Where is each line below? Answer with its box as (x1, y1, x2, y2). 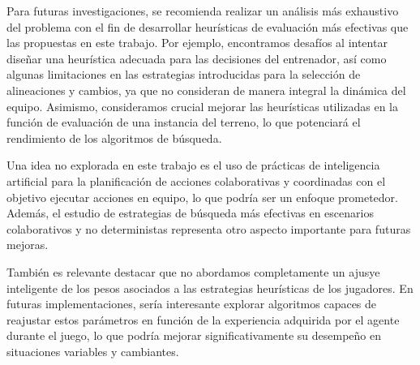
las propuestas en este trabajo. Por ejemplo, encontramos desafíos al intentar (6, 34, 388, 51)
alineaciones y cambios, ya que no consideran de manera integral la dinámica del (6, 81, 406, 98)
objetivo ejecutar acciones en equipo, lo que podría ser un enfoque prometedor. (6, 188, 398, 205)
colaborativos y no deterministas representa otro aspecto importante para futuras (6, 220, 411, 237)
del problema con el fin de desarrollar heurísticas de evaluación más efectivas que (6, 18, 409, 35)
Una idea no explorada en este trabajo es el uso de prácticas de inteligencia (6, 157, 380, 174)
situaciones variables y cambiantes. (6, 342, 179, 359)
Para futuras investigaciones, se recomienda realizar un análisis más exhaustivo (6, 2, 399, 19)
